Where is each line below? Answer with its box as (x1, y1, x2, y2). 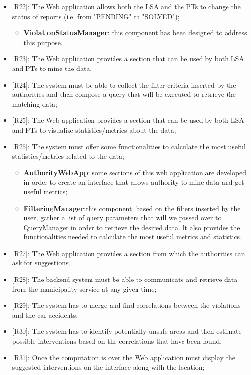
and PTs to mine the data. (12, 63, 92, 73)
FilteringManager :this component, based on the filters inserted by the (23, 203, 241, 213)
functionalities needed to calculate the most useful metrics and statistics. (23, 232, 242, 242)
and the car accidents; (12, 309, 78, 320)
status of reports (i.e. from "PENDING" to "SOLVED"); (12, 11, 180, 21)
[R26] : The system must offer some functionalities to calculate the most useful (12, 141, 246, 151)
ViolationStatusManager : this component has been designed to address (23, 27, 247, 38)
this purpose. (23, 37, 63, 47)
